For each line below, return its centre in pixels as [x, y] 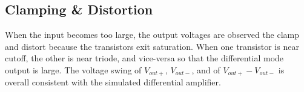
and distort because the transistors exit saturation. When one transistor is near [152, 46]
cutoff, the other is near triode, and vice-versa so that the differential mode [144, 58]
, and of [206, 69]
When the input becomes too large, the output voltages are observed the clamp [152, 35]
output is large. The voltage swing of [73, 69]
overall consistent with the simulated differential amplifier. [113, 82]
